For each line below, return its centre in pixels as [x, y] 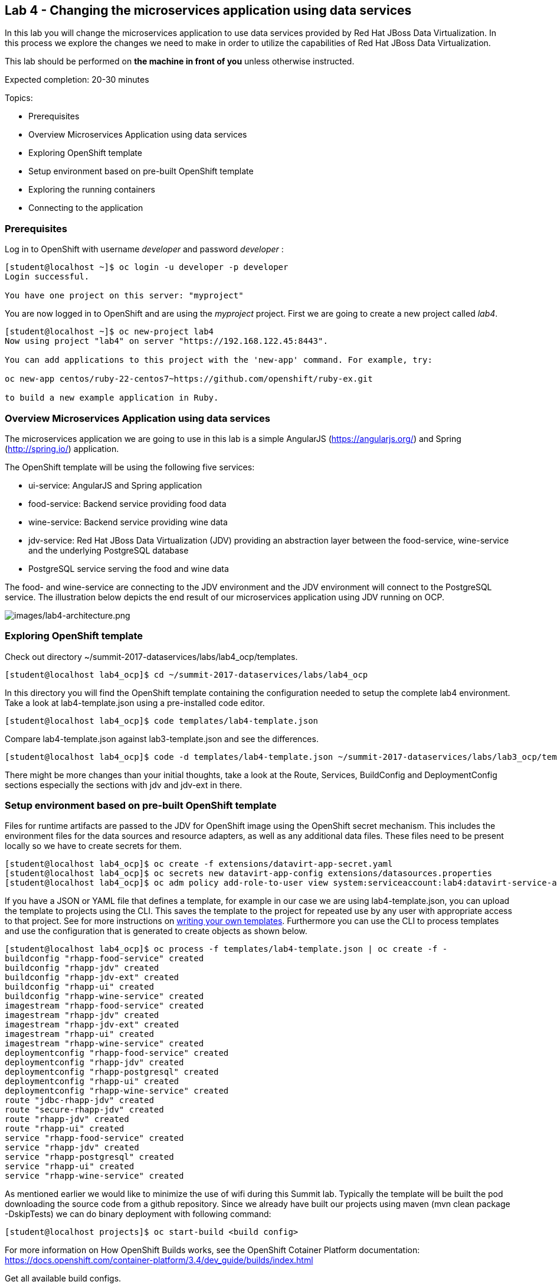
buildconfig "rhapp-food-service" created [104, 959]
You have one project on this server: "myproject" [124, 296]
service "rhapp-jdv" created [72, 1148]
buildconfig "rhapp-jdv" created [82, 968]
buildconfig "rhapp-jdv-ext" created [92, 978]
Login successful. [47, 277]
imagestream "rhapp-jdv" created [82, 1015]
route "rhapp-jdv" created [67, 1119]
